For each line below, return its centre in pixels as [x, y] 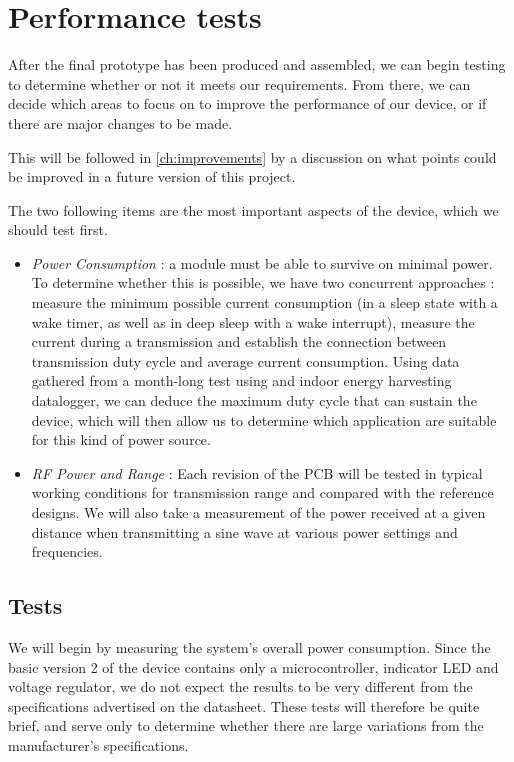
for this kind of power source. [121, 439]
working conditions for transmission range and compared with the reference [262, 492]
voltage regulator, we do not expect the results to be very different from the [240, 686]
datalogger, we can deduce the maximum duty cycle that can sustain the [254, 400]
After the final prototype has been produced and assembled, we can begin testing [257, 64]
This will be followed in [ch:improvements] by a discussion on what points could [252, 156]
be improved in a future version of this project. [152, 176]
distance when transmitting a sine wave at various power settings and [244, 531]
